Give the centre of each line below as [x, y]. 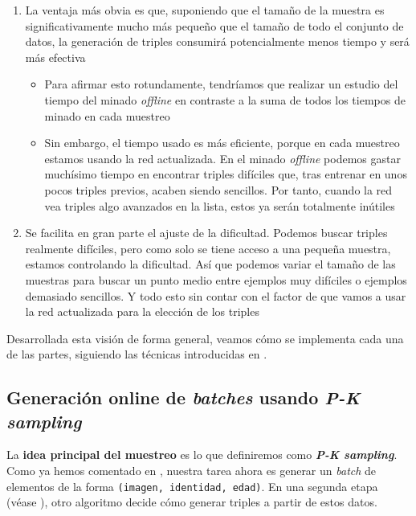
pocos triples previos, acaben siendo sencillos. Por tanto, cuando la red [218, 189]
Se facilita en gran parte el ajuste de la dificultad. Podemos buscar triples [206, 233]
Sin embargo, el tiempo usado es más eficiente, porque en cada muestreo [222, 143]
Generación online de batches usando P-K [184, 397]
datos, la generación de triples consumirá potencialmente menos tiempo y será [217, 41]
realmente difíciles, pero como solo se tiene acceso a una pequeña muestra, [208, 248]
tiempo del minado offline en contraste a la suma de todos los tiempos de [225, 99]
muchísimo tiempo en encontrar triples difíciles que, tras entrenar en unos [226, 174]
